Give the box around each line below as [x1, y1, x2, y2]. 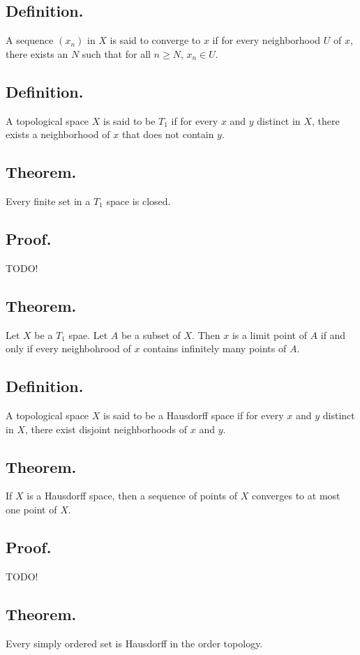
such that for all [82, 46, 151, 61]
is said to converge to [110, 33, 201, 47]
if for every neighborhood [212, 33, 321, 47]
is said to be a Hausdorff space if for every [103, 407, 284, 422]
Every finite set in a [6, 193, 91, 208]
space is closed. [106, 193, 171, 208]
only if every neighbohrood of [6, 341, 131, 356]
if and [320, 327, 346, 342]
